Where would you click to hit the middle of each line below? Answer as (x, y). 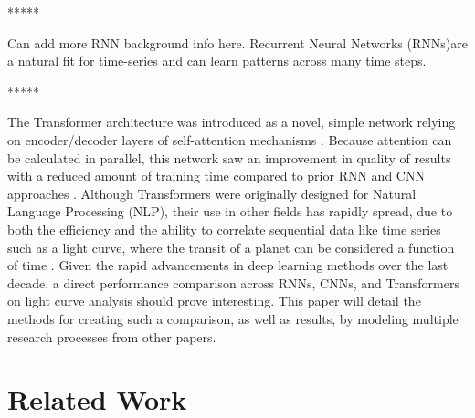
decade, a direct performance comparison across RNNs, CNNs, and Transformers (233, 282)
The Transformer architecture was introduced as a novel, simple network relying (232, 122)
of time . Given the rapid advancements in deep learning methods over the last (228, 265)
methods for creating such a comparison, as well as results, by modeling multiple (233, 318)
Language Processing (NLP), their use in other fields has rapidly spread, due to (230, 211)
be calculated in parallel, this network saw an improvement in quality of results (229, 157)
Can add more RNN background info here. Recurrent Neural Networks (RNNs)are (237, 42)
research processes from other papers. (112, 336)
